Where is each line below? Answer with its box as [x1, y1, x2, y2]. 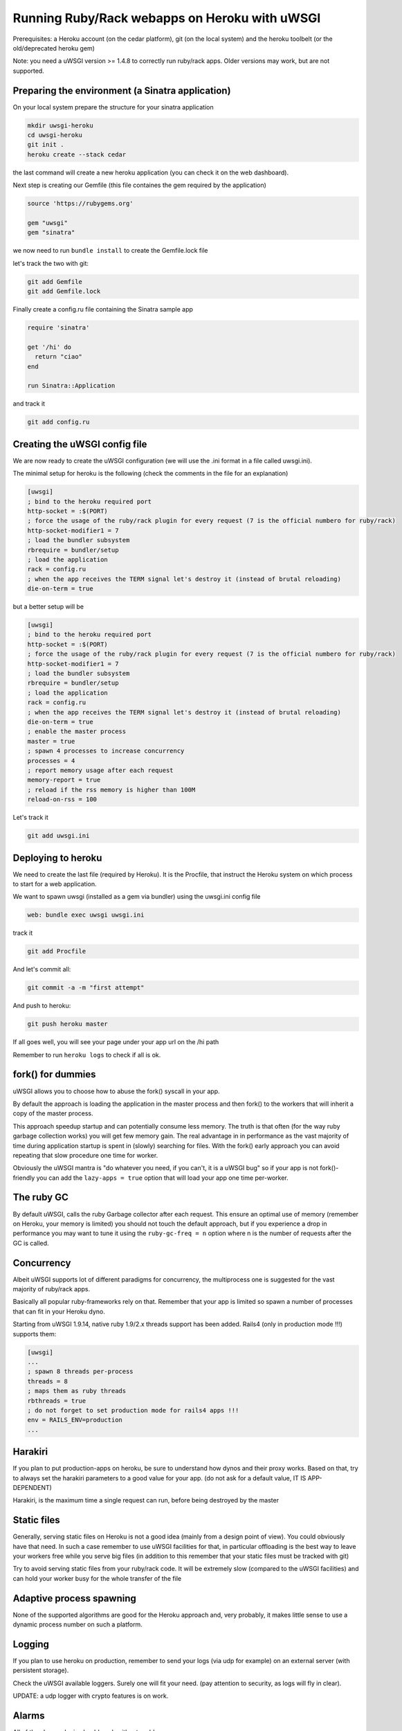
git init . [27, 141, 64, 149]
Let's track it [12, 814, 48, 822]
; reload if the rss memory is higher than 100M [27, 786, 196, 793]
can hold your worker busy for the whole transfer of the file [12, 1574, 182, 1582]
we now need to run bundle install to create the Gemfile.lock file [12, 246, 208, 255]
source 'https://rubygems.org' [27, 199, 134, 208]
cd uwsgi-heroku [27, 132, 83, 138]
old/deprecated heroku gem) [12, 44, 95, 52]
